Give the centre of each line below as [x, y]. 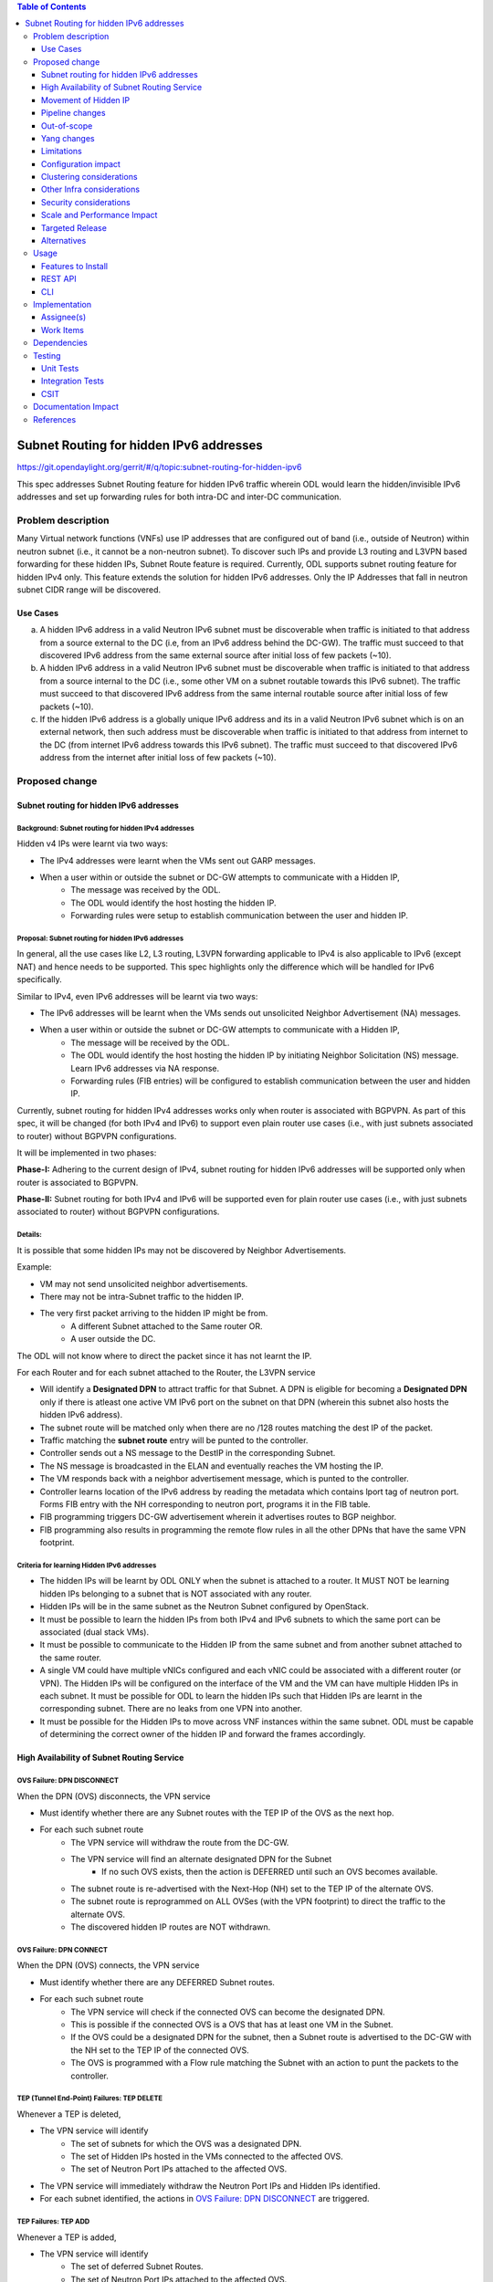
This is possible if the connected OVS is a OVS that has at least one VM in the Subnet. [232, 2024]
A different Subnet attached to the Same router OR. [167, 1326]
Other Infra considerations [91, 189]
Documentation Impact [76, 407]
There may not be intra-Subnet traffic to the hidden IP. [142, 1297]
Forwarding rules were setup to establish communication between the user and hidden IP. [240, 916]
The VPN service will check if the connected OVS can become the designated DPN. [228, 2012]
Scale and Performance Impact [100, 215]
